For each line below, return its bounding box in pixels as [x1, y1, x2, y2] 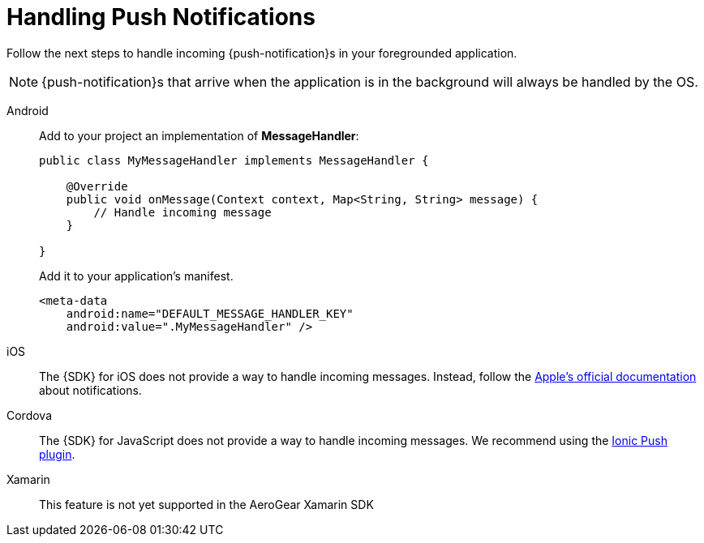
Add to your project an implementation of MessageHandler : [39, 128, 359, 143]
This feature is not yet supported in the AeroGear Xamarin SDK [39, 497, 374, 511]
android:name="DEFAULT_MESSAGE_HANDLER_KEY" [66, 306, 354, 320]
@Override [66, 179, 128, 193]
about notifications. [39, 383, 142, 397]
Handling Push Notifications [6, 3, 316, 31]
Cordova [6, 408, 53, 422]
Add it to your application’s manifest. [39, 268, 234, 283]
